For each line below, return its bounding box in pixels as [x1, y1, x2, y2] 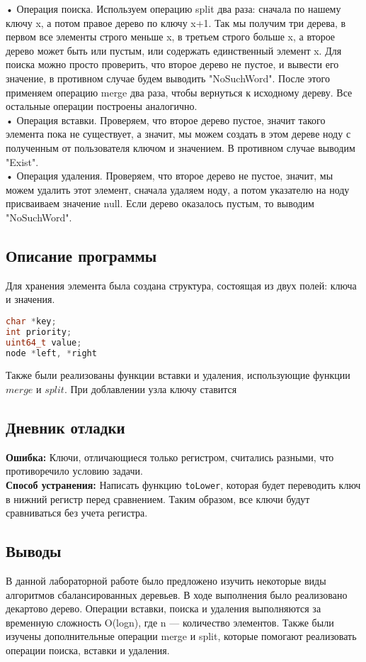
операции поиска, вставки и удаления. [6, 642, 170, 657]
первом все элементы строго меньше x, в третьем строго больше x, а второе [6, 29, 336, 44]
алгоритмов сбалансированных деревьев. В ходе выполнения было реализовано [6, 587, 348, 602]
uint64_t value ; [6, 337, 82, 348]
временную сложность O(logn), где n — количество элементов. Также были [6, 614, 334, 629]
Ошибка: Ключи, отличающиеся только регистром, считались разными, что [6, 449, 334, 464]
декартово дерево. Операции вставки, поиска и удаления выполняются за [6, 601, 321, 616]
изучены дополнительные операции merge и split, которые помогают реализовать [6, 629, 357, 644]
